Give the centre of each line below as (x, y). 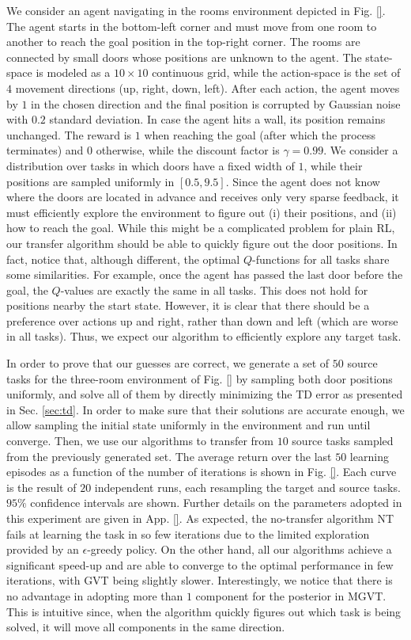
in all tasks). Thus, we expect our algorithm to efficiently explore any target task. (204, 336)
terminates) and (45, 150)
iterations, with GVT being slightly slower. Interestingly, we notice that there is (200, 580)
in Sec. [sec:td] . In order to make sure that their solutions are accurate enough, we (205, 409)
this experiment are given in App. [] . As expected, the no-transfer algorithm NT (200, 518)
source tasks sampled (343, 441)
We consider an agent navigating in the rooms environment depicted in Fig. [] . (196, 10)
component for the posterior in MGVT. (291, 595)
